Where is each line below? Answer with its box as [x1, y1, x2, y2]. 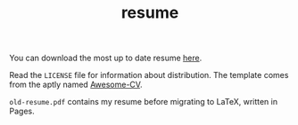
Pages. [9, 105, 35, 117]
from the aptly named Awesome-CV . [9, 79, 143, 90]
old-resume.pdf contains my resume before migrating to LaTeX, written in [9, 97, 278, 107]
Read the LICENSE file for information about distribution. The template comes [9, 70, 289, 81]
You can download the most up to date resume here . [9, 52, 203, 64]
